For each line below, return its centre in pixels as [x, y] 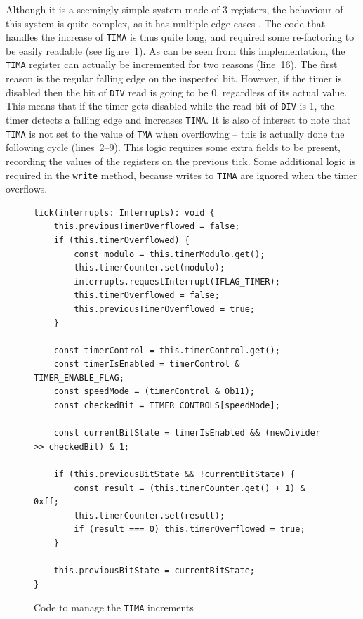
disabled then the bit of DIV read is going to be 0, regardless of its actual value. [177, 92]
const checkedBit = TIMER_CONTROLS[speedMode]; [167, 406]
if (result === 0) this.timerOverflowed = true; [190, 529]
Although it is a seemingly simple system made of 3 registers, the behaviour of [174, 9]
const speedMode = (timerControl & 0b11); [154, 392]
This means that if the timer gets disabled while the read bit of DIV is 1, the [170, 106]
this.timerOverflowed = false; [147, 295]
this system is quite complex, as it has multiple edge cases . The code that [166, 23]
